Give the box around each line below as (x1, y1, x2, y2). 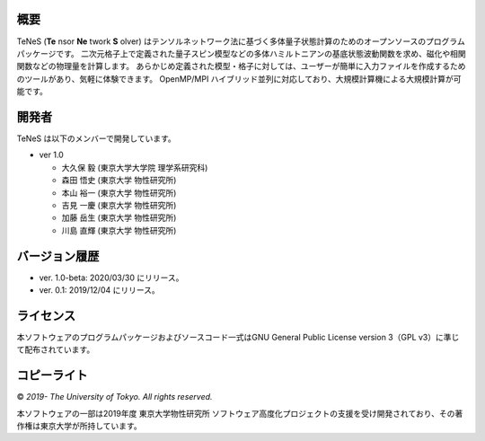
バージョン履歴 (16, 248, 100, 264)
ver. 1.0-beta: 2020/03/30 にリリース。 (39, 272, 184, 283)
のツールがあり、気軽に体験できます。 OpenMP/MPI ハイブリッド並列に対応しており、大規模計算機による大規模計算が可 (16, 73, 462, 84)
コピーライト (16, 368, 88, 384)
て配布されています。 (16, 344, 95, 355)
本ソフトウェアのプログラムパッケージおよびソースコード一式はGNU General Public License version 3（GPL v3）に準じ (16, 331, 460, 342)
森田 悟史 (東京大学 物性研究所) (61, 175, 177, 186)
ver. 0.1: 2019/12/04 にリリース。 (39, 285, 161, 295)
